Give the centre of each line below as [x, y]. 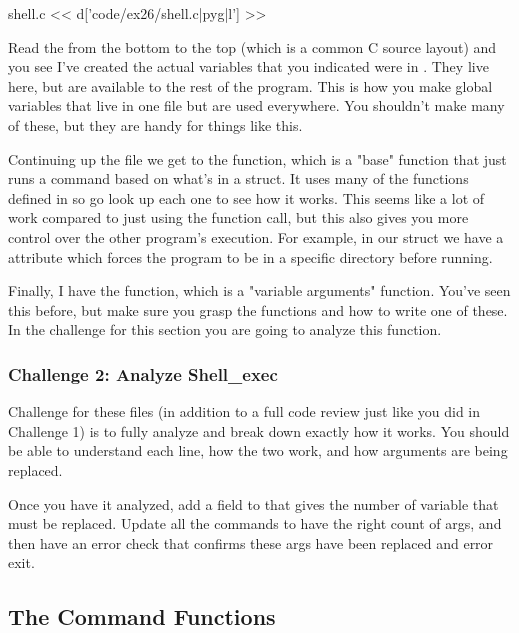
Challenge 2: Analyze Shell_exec [143, 373]
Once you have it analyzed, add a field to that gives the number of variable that [253, 503]
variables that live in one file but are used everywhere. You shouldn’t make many [256, 105]
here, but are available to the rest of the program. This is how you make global [250, 85]
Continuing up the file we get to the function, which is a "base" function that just [257, 158]
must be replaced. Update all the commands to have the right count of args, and [255, 523]
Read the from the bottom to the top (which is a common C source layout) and [252, 46]
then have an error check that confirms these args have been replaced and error [251, 542]
